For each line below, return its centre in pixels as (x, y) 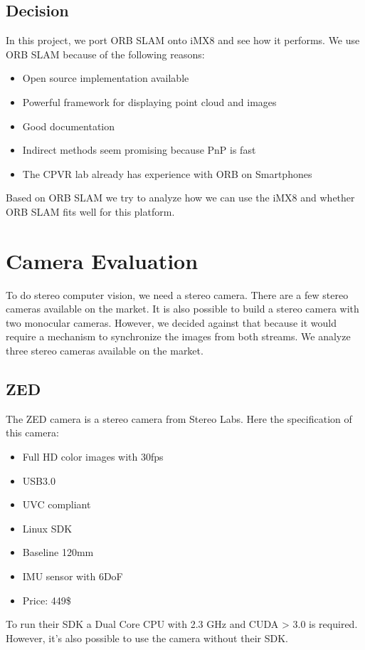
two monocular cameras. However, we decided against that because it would (171, 322)
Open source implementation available (106, 78)
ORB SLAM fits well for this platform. (90, 211)
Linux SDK (47, 528)
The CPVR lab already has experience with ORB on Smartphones (167, 173)
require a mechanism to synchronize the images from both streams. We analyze (178, 336)
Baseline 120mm (58, 552)
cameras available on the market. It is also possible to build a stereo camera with (182, 309)
